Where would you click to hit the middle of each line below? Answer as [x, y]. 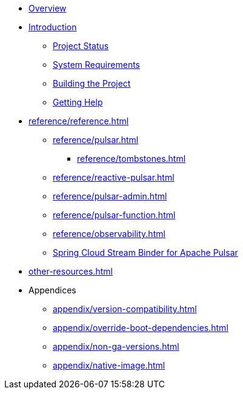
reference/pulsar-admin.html [110, 196]
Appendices [52, 290]
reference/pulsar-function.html [114, 215]
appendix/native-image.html [109, 365]
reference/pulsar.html [96, 140]
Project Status [81, 46]
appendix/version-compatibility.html [125, 309]
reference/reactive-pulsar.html [114, 177]
